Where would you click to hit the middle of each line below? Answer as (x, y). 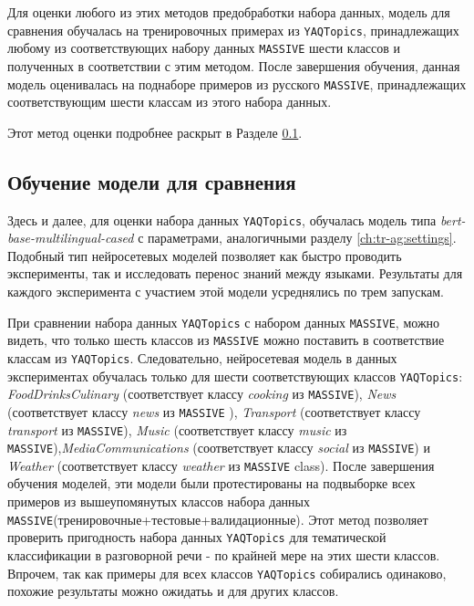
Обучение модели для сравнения (152, 181)
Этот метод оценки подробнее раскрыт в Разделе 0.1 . (155, 132)
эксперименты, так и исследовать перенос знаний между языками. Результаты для (235, 273)
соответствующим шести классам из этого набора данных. (170, 102)
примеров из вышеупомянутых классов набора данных (159, 502)
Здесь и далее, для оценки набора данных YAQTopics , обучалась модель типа (222, 219)
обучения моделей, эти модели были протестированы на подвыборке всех (211, 483)
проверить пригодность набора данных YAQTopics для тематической (197, 537)
